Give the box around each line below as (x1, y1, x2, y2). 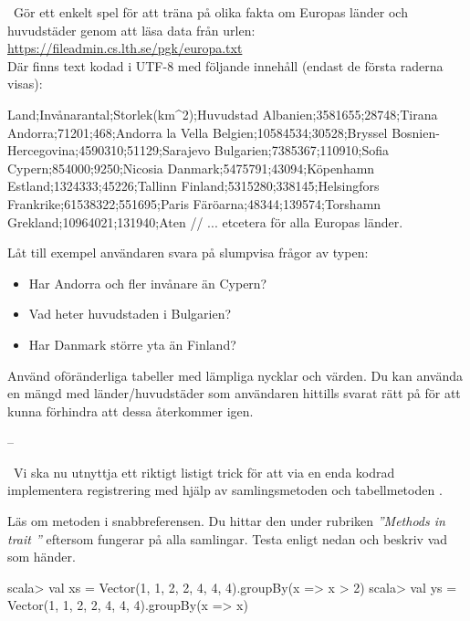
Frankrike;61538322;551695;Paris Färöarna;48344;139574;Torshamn (7, 194, 381, 213)
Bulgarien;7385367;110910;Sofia (214, 141, 390, 160)
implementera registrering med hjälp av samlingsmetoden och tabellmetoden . (7, 480, 443, 500)
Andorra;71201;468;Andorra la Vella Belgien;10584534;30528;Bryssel (7, 122, 388, 142)
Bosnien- (392, 122, 440, 142)
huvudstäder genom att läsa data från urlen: (7, 20, 256, 39)
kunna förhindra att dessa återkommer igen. (7, 401, 254, 420)
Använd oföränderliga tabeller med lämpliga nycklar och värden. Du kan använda (7, 365, 463, 384)
